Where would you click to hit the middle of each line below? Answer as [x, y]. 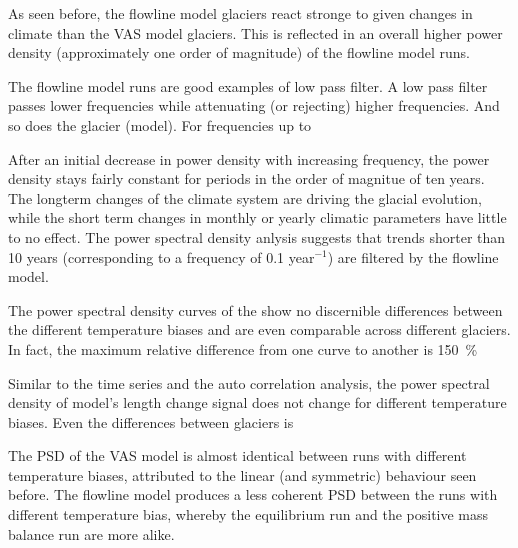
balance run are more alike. [91, 533]
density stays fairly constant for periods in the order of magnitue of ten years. [246, 178]
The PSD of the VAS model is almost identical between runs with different [237, 455]
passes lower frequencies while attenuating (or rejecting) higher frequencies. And [254, 105]
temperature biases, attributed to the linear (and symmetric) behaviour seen [242, 474]
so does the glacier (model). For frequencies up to [160, 124]
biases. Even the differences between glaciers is [151, 421]
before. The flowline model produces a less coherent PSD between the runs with [253, 494]
